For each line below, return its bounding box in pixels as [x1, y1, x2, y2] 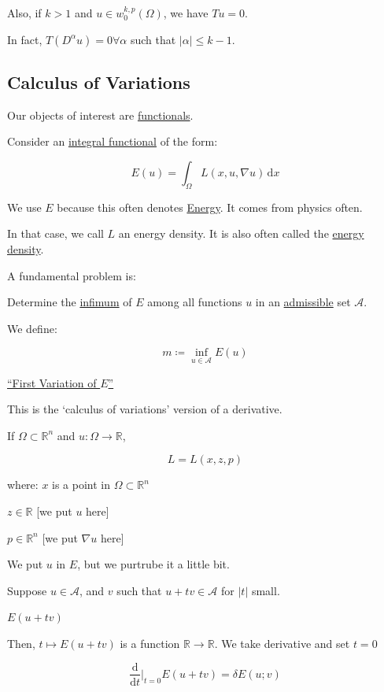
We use [7, 198, 42, 215]
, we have [163, 5, 209, 20]
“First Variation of [7, 374, 97, 390]
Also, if [7, 5, 42, 20]
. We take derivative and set [214, 635, 350, 651]
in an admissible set [255, 294, 351, 310]
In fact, [7, 31, 42, 47]
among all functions [147, 294, 242, 310]
